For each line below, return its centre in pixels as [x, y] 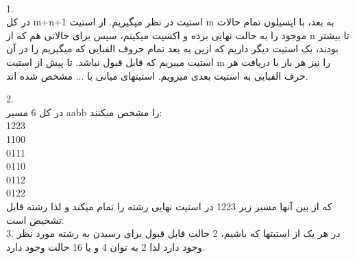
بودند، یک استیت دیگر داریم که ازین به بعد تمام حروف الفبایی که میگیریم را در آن [172, 48]
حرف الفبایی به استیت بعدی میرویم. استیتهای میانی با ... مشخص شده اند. [157, 75]
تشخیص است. [35, 219]
